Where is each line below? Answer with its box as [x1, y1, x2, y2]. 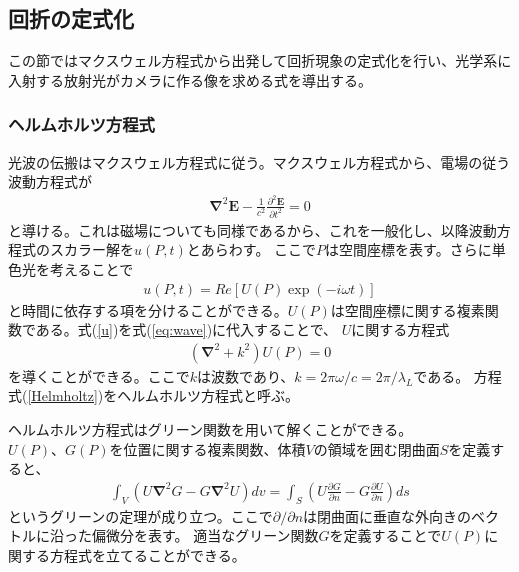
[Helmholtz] [27, 385, 98, 406]
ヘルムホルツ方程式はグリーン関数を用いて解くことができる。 [8, 419, 413, 439]
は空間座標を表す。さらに [325, 239, 492, 260]
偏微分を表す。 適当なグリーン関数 [91, 525, 319, 546]
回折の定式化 [8, 3, 134, 34]
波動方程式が [8, 171, 92, 192]
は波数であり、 [197, 365, 295, 386]
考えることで [49, 258, 134, 279]
